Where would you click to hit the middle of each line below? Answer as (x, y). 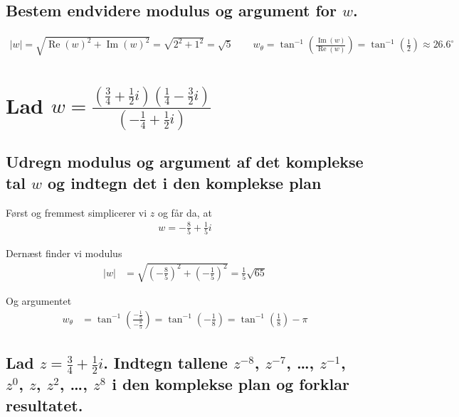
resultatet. (44, 405)
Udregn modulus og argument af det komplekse (185, 162)
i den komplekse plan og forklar (231, 384)
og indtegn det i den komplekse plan (184, 182)
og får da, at (185, 212)
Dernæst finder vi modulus (64, 253)
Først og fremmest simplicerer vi (76, 212)
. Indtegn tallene (165, 363)
